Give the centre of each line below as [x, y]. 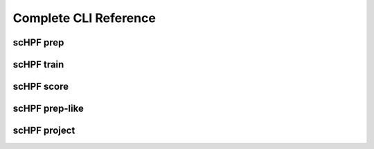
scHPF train [38, 64]
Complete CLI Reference [84, 18]
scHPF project [44, 131]
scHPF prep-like [48, 109]
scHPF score [41, 87]
